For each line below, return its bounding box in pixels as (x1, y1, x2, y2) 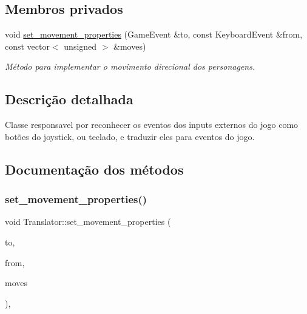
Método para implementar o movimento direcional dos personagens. (5, 60, 255, 73)
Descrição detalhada (5, 90, 133, 109)
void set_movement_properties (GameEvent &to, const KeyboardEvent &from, (5, 28, 303, 41)
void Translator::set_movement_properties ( (5, 215, 171, 228)
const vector (5, 39, 50, 52)
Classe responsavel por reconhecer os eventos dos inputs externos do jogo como (5, 118, 299, 131)
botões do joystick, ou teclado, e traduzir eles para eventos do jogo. (5, 130, 255, 142)
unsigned (64, 39, 97, 52)
